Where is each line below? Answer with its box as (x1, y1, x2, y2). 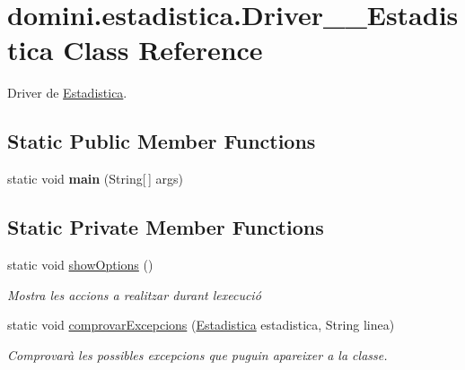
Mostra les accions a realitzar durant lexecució (7, 285, 261, 304)
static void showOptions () (7, 254, 154, 273)
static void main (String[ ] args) (7, 169, 183, 188)
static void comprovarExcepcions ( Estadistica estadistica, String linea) (7, 315, 395, 334)
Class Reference (63, 31, 263, 68)
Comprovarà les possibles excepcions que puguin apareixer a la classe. (7, 345, 388, 364)
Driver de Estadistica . (7, 83, 127, 102)
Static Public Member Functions (7, 127, 316, 155)
